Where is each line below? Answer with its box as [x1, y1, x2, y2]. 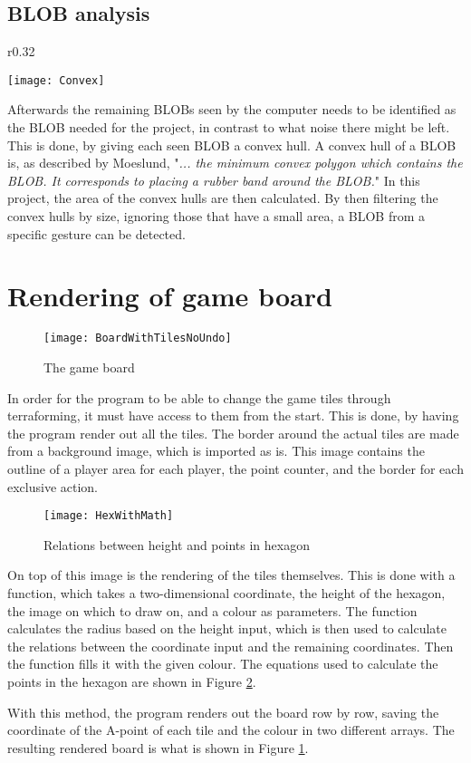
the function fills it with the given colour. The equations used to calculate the [7, 654, 438, 673]
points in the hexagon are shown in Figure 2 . [7, 671, 256, 691]
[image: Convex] [7, 73, 105, 87]
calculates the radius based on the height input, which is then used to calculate [7, 619, 447, 638]
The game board [43, 357, 135, 376]
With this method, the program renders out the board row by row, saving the [7, 702, 439, 721]
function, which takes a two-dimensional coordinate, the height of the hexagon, [7, 583, 446, 602]
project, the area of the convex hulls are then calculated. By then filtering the [7, 188, 438, 208]
